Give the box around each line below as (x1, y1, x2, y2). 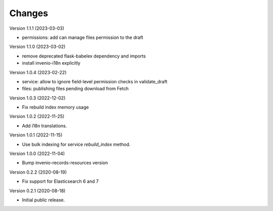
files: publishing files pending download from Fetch (22, 86, 129, 92)
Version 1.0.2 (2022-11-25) (9, 114, 65, 120)
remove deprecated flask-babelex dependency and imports (22, 53, 146, 59)
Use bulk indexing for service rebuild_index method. (22, 141, 131, 147)
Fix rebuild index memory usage (22, 104, 89, 111)
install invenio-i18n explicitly (22, 60, 81, 66)
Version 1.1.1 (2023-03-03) (9, 25, 65, 31)
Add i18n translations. (22, 123, 67, 129)
